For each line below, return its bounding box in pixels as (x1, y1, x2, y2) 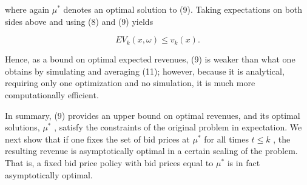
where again (5, 3, 50, 15)
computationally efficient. (5, 88, 99, 101)
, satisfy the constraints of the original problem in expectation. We (54, 121, 302, 133)
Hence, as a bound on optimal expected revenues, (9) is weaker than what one (5, 53, 295, 66)
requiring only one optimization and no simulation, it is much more (5, 76, 255, 89)
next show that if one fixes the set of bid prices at (5, 132, 190, 145)
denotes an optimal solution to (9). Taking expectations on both (63, 3, 303, 15)
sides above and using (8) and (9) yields (5, 15, 153, 27)
